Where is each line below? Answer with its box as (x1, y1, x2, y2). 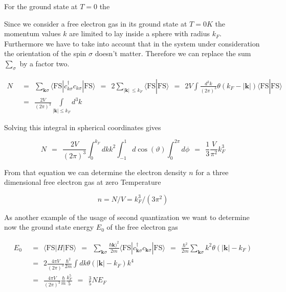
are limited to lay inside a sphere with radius (69, 28, 210, 39)
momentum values (4, 28, 61, 39)
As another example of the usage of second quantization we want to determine (4, 211, 250, 222)
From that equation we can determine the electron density (4, 166, 187, 177)
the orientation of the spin (4, 48, 86, 59)
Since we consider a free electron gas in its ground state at (4, 18, 187, 29)
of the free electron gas (106, 222, 178, 232)
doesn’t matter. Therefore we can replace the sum (95, 48, 251, 59)
